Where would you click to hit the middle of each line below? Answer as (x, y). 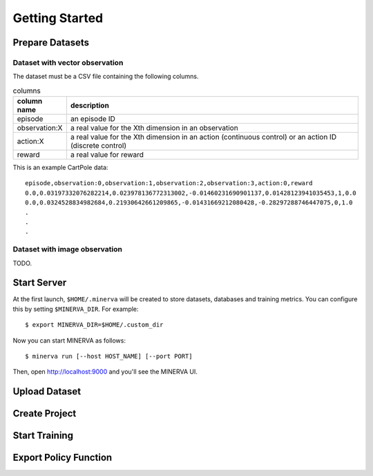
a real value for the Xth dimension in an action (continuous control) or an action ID (203, 137)
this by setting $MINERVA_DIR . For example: (76, 309)
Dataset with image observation (67, 249)
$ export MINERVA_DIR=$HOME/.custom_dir (94, 325)
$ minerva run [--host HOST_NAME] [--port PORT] (109, 356)
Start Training (43, 436)
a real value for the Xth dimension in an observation (154, 128)
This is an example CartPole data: (60, 168)
